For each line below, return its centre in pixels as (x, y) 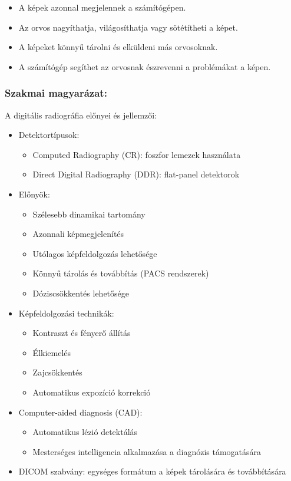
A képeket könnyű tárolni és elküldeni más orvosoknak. (118, 47)
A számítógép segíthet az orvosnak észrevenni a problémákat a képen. (145, 66)
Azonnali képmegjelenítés (78, 234)
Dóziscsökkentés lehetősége (81, 293)
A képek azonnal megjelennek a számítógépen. (102, 7)
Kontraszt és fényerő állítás (82, 333)
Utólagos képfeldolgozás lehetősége (95, 253)
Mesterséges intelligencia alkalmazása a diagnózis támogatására (147, 451)
